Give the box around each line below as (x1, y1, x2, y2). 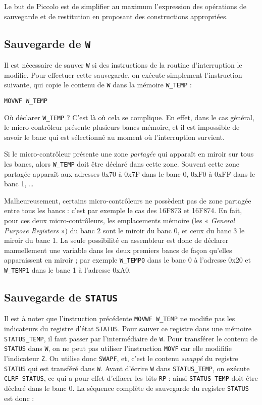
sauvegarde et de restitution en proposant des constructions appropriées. (4, 11, 228, 21)
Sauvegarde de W (4, 35, 91, 51)
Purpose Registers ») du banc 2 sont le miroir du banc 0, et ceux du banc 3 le (4, 225, 245, 235)
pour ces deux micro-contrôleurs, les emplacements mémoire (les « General (4, 215, 235, 225)
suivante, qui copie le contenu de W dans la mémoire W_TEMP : (4, 79, 192, 90)
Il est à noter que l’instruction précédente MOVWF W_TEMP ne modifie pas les (4, 313, 235, 324)
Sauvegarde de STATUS (4, 289, 118, 305)
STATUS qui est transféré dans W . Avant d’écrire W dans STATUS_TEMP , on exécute (4, 363, 250, 373)
